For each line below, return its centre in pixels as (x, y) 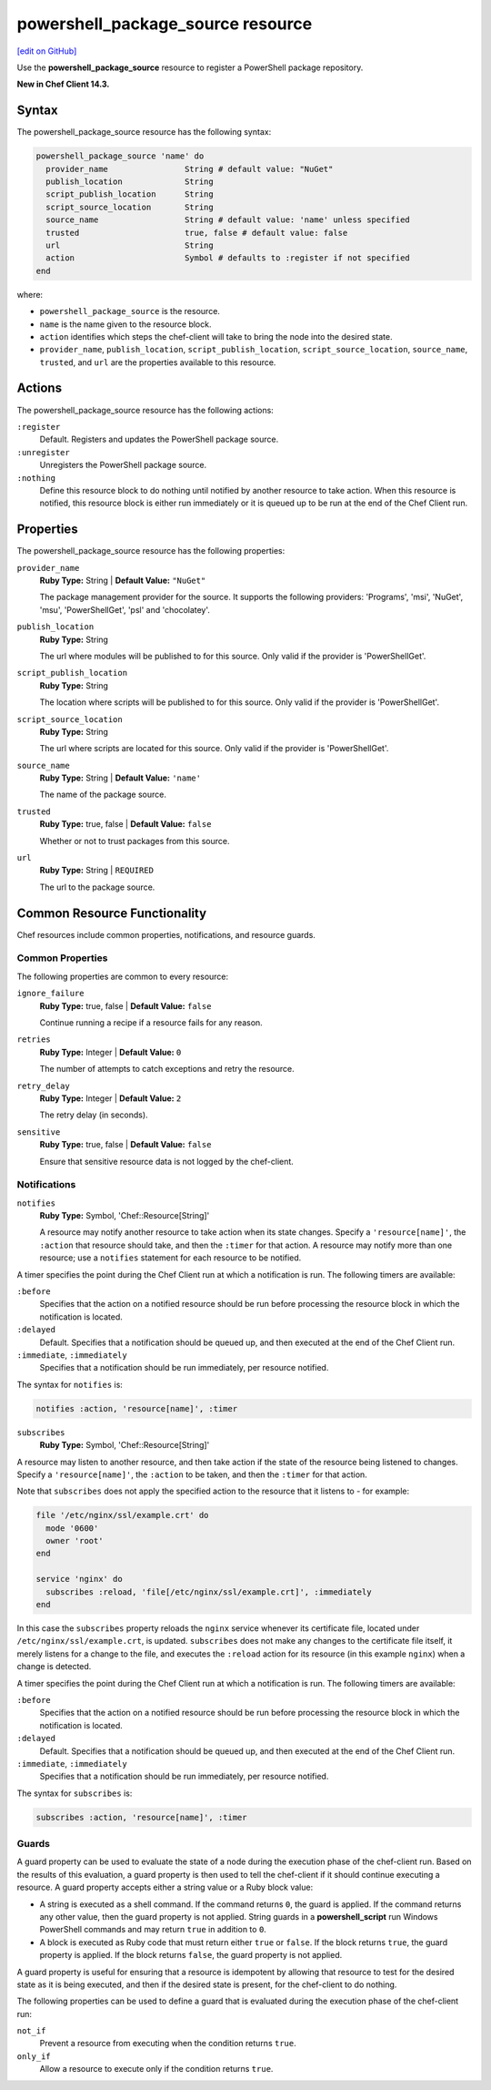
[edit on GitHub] (47, 51)
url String (130, 245)
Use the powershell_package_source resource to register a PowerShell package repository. (190, 67)
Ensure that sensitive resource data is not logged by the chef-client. (167, 1161)
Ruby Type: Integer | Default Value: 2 (110, 1098)
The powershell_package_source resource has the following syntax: (144, 132)
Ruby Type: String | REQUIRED (97, 871)
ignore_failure (51, 994)
